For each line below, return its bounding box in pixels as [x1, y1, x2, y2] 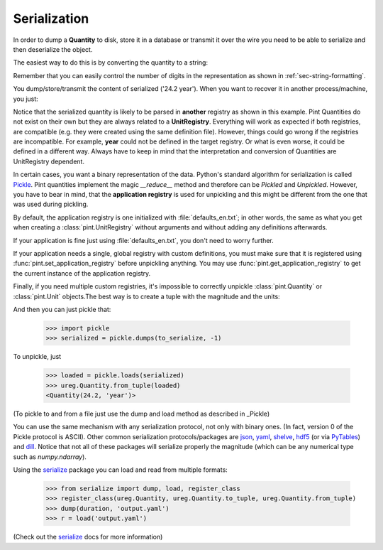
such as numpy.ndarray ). [13, 452, 87, 461]
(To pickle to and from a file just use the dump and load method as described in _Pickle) [13, 409, 270, 419]
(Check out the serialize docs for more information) [13, 533, 163, 541]
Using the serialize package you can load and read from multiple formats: [13, 465, 228, 474]
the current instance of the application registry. [13, 269, 151, 277]
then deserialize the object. [13, 45, 93, 53]
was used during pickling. [13, 200, 89, 209]
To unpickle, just [13, 352, 62, 361]
